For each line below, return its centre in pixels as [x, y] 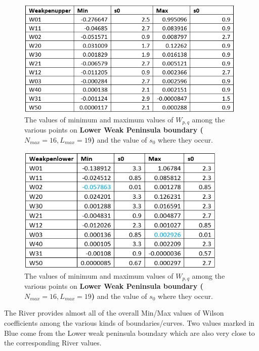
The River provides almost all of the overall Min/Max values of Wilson [114, 313]
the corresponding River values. [53, 343]
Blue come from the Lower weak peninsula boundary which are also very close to [129, 333]
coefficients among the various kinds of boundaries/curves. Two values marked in [129, 323]
